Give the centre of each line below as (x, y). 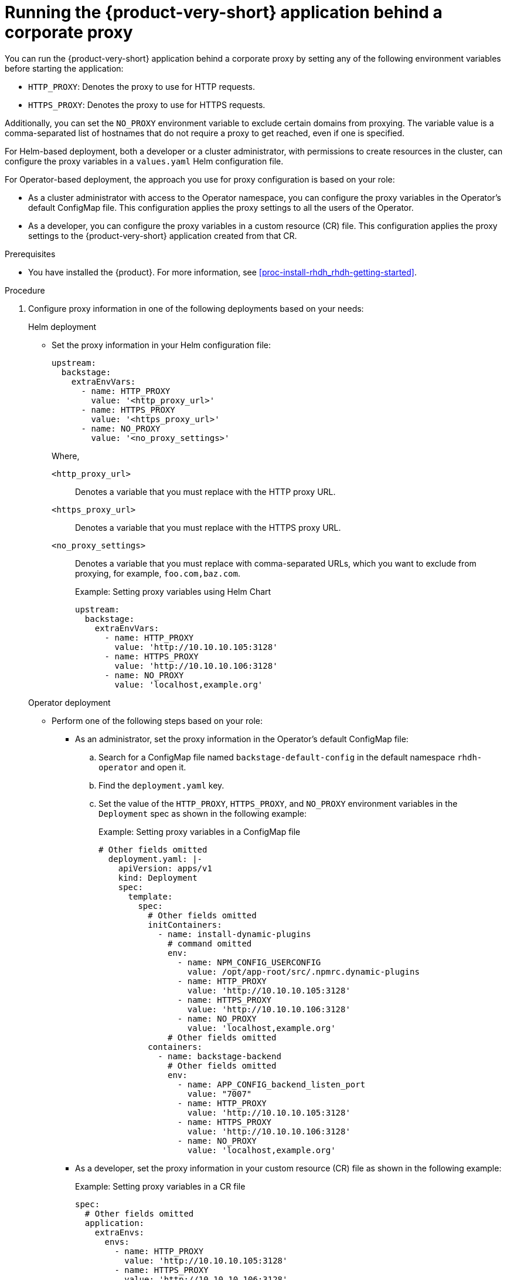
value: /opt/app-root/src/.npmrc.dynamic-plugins (303, 971)
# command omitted (210, 943)
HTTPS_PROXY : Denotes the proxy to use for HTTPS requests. (147, 105)
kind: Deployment (158, 878)
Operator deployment (69, 702)
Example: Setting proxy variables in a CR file (160, 1186)
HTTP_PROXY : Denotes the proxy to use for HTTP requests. (142, 86)
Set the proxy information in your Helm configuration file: (161, 345)
